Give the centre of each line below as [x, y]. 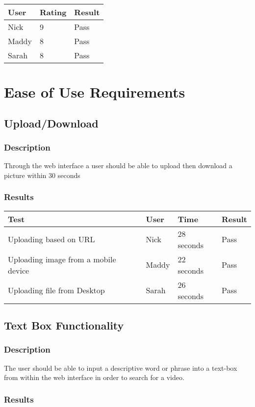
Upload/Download [51, 123]
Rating [53, 12]
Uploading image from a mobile [62, 259]
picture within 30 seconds [42, 175]
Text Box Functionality [64, 325]
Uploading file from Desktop [56, 290]
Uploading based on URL [51, 239]
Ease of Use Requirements [95, 92]
